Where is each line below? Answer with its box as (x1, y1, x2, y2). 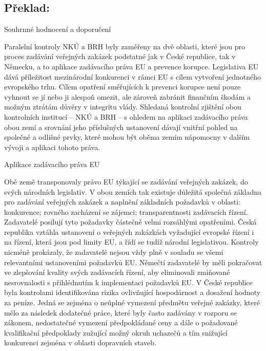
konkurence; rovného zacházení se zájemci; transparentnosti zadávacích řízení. (4, 206, 248, 217)
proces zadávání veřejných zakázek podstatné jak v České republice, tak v (4, 51, 236, 62)
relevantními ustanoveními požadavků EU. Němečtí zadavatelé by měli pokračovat (4, 256, 262, 267)
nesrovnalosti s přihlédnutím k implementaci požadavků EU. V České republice (4, 276, 253, 287)
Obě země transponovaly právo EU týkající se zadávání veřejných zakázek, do (4, 176, 248, 187)
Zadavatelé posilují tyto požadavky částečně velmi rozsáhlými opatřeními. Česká (4, 216, 257, 227)
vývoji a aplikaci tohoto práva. (4, 141, 100, 152)
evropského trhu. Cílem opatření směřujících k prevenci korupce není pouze (4, 81, 241, 92)
